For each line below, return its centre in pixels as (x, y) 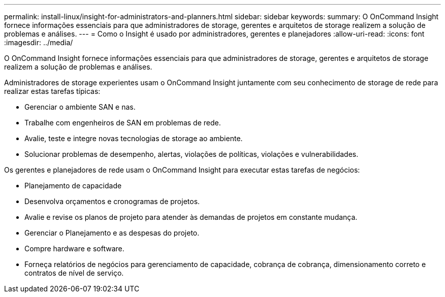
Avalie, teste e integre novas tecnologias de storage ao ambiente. (134, 138)
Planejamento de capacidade (73, 186)
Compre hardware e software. (74, 249)
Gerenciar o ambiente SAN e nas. (80, 107)
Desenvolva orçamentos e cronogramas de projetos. (112, 201)
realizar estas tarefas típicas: (52, 91)
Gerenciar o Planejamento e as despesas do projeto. (112, 233)
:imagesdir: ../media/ (39, 42)
